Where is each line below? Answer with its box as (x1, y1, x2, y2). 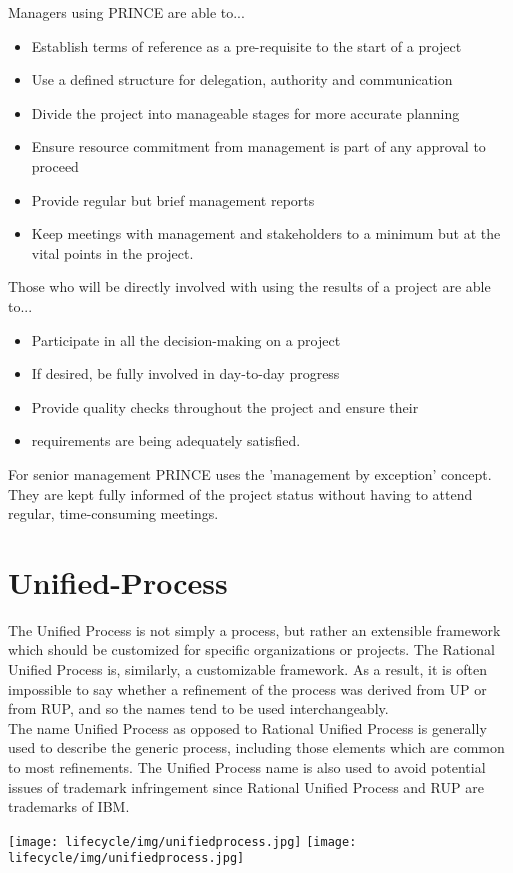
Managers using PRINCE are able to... (8, 2, 245, 22)
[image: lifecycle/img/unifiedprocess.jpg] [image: (8, 834, 357, 849)
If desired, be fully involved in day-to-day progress (31, 363, 340, 384)
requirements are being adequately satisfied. (31, 430, 301, 451)
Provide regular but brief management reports (31, 189, 315, 210)
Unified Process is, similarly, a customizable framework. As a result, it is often (8, 659, 487, 679)
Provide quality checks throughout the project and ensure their (31, 396, 419, 417)
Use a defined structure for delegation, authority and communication (31, 69, 453, 90)
